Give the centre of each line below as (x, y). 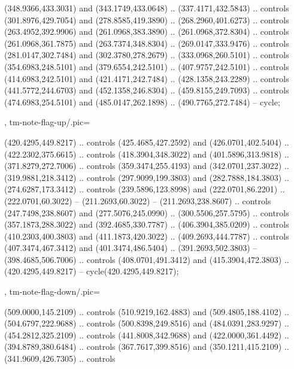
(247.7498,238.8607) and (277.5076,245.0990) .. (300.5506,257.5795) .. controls (147, 212)
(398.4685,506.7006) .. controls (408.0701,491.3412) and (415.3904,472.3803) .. (147, 259)
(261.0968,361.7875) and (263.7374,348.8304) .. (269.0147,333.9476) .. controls (147, 43)
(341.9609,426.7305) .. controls (60, 359)
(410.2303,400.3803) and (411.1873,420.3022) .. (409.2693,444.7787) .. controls (147, 236)
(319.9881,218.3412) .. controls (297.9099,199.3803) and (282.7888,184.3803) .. (147, 177)
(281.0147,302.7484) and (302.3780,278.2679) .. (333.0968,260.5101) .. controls (147, 55)
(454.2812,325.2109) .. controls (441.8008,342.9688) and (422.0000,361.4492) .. (147, 335)
